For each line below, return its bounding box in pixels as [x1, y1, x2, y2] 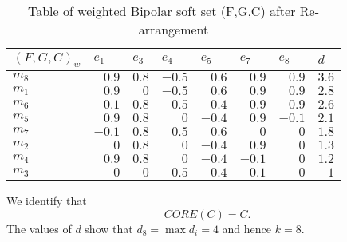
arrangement [138, 20, 209, 38]
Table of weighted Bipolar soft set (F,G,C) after [27, 2, 296, 20]
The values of [6, 220, 72, 236]
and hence [222, 220, 272, 236]
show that [85, 220, 133, 236]
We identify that [6, 192, 87, 209]
